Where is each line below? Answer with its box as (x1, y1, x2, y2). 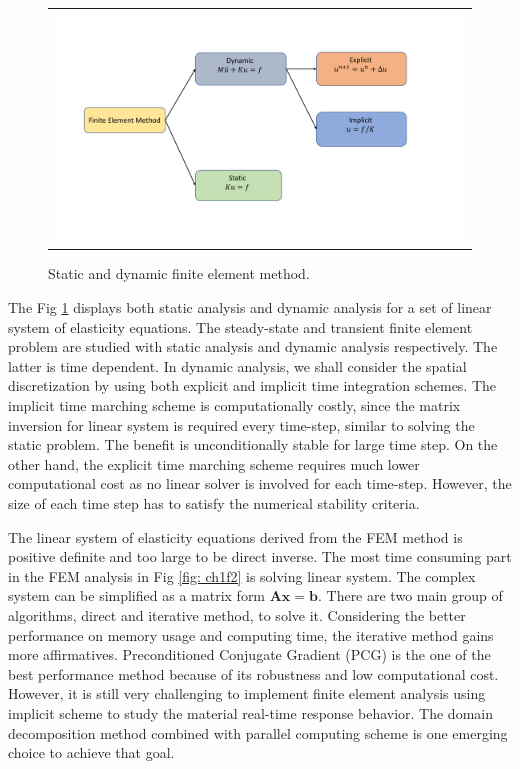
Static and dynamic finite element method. (48, 263, 310, 284)
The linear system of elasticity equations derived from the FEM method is (8, 526, 463, 547)
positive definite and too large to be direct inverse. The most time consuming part (8, 546, 512, 567)
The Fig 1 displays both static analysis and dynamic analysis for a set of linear (8, 297, 492, 318)
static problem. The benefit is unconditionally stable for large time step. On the (8, 434, 498, 455)
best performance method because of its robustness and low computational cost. (8, 663, 499, 684)
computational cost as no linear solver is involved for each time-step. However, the (8, 473, 512, 494)
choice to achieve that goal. (8, 742, 175, 763)
